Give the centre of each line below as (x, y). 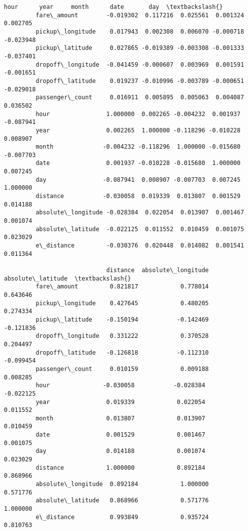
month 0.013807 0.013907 (121, 418)
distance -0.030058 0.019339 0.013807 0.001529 (138, 196)
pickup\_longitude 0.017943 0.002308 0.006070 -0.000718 (140, 31)
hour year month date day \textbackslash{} (113, 7)
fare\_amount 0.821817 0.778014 (122, 287)
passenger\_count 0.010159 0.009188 (122, 369)
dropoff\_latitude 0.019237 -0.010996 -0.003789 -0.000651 (140, 81)
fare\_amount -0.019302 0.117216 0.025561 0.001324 (140, 15)
